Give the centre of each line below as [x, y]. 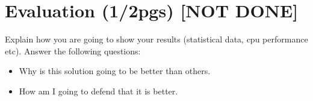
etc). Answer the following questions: [73, 51]
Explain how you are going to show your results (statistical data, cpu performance [156, 39]
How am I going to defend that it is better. [98, 91]
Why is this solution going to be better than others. [115, 71]
